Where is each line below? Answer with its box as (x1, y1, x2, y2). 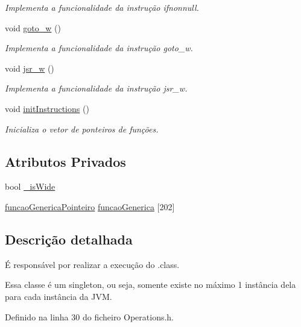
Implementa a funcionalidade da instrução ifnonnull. (5, 1, 199, 13)
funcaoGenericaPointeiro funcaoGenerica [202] (5, 200, 175, 213)
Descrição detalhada (5, 229, 133, 248)
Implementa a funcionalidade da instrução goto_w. (5, 42, 193, 54)
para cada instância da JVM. (5, 290, 112, 302)
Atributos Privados (5, 152, 126, 170)
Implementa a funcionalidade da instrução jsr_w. (5, 82, 188, 95)
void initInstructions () (5, 102, 89, 114)
